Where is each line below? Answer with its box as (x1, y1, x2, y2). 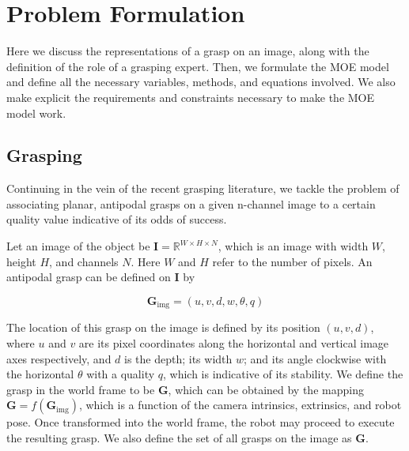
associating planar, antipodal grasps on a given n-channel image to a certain (6, 195, 376, 212)
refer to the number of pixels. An (212, 253, 373, 269)
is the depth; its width (124, 350, 233, 366)
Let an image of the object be (6, 238, 150, 254)
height (6, 253, 36, 269)
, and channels (49, 253, 119, 269)
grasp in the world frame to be (6, 381, 155, 397)
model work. (6, 104, 66, 121)
